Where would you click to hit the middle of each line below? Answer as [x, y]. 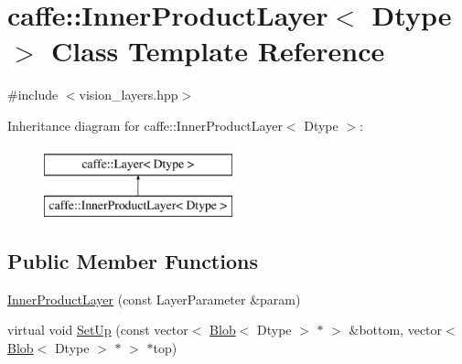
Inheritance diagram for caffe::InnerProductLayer [145, 125]
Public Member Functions [133, 261]
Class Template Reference [218, 51]
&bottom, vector [396, 330]
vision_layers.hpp [129, 95]
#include [33, 95]
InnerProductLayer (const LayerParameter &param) [154, 299]
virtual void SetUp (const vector [98, 330]
